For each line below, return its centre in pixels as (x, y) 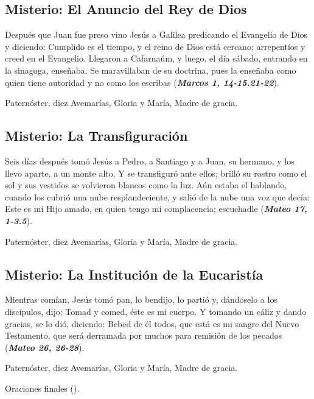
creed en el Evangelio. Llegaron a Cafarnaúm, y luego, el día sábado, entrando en (156, 58)
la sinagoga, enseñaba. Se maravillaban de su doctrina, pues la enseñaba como (151, 70)
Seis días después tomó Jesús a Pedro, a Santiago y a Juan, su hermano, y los (150, 161)
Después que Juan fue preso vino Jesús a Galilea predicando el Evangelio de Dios (156, 34)
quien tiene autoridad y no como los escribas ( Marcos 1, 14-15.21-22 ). (142, 82)
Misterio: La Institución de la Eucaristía (134, 274)
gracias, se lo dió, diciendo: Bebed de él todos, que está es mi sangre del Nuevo (152, 323)
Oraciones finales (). (42, 388)
